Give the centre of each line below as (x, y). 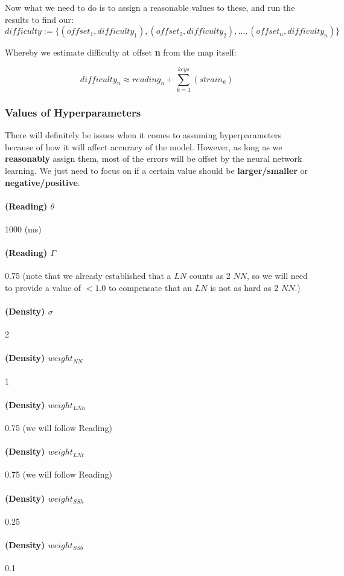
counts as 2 (210, 276)
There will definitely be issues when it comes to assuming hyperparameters (143, 135)
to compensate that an (150, 287)
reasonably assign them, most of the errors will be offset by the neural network (154, 158)
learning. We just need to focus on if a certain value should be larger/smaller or (157, 170)
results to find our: (39, 19)
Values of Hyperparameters (73, 112)
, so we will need (277, 276)
